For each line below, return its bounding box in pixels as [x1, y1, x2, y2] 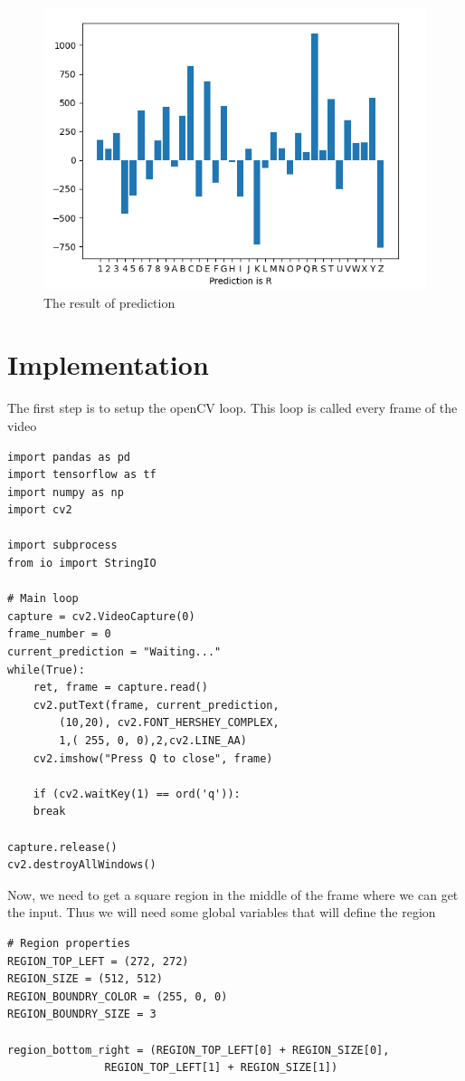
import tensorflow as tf [7, 468, 157, 482]
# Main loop [7, 592, 79, 606]
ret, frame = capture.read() [33, 681, 208, 694]
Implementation [7, 346, 209, 383]
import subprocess [7, 539, 118, 552]
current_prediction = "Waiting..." [7, 646, 222, 659]
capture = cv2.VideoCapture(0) [7, 609, 195, 623]
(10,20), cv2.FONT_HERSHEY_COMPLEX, [59, 716, 280, 730]
